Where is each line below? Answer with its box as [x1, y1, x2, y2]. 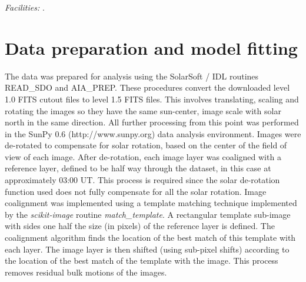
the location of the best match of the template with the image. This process [5, 254, 278, 267]
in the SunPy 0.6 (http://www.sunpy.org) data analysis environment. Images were [5, 127, 301, 140]
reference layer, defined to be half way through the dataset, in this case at [5, 162, 271, 174]
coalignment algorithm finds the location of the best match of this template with [5, 231, 296, 244]
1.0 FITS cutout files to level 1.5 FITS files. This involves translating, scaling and [5, 92, 299, 105]
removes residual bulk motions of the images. [5, 266, 167, 278]
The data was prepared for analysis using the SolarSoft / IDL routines [5, 69, 259, 82]
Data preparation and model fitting [5, 35, 298, 59]
